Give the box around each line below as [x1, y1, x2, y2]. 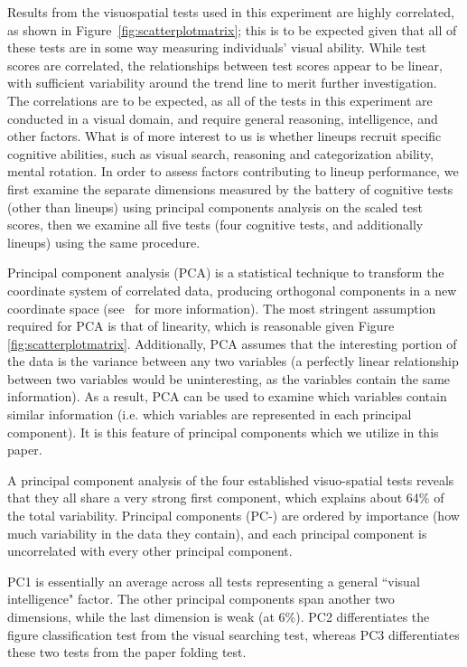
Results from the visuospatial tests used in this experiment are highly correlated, [7, 3, 454, 21]
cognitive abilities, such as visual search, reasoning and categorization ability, [7, 144, 434, 163]
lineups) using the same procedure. [7, 232, 201, 251]
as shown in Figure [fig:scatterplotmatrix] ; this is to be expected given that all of [7, 20, 457, 39]
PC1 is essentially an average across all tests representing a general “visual [7, 571, 420, 590]
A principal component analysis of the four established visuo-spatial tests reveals [7, 470, 454, 489]
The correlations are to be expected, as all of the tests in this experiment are [7, 90, 433, 109]
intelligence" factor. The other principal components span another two [7, 589, 395, 608]
